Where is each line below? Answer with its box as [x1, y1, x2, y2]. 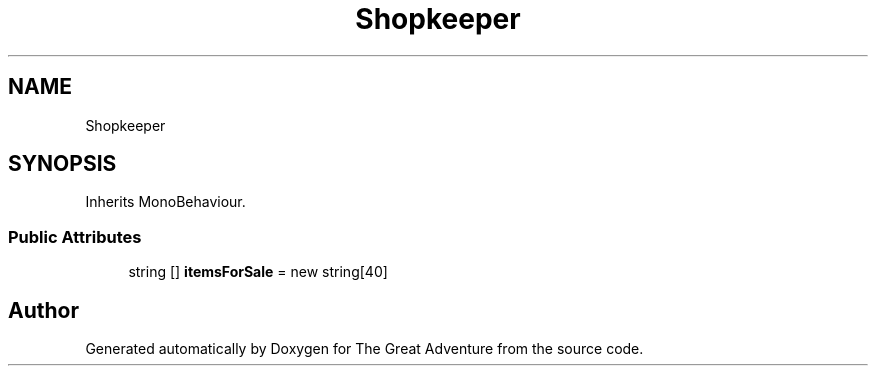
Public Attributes [8, 226, 142, 247]
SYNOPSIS [8, 151, 117, 177]
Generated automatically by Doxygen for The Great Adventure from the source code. [85, 340, 644, 358]
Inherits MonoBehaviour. [85, 193, 246, 211]
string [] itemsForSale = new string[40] [128, 263, 388, 281]
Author [8, 297, 79, 323]
